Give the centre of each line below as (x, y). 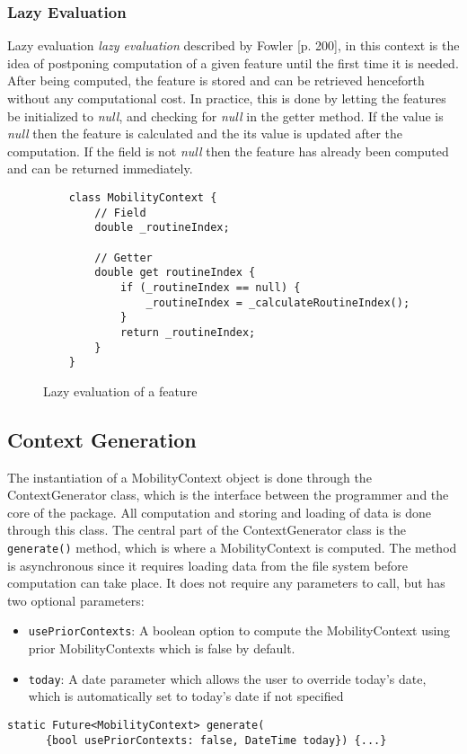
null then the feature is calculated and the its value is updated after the (205, 133)
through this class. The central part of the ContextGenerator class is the (207, 530)
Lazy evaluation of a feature (120, 390)
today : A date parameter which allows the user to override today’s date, (227, 678)
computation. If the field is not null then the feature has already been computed (228, 151)
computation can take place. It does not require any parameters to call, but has (226, 583)
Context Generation (102, 439)
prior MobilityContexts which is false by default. (162, 648)
